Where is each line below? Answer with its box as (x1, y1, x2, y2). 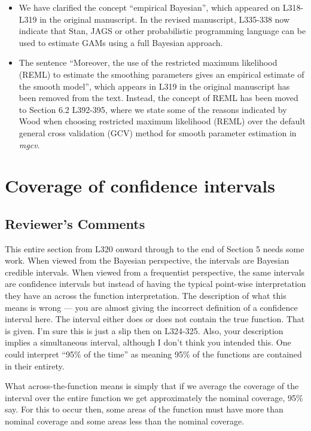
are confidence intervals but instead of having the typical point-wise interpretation (5, 277, 306, 290)
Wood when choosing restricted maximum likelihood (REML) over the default (19, 115, 306, 127)
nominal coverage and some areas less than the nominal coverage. (5, 415, 245, 427)
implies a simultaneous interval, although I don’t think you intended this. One (5, 336, 291, 349)
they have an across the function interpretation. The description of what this (5, 289, 286, 302)
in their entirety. (5, 359, 65, 372)
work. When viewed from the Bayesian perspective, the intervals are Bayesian (5, 254, 289, 267)
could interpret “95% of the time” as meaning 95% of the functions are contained (5, 348, 302, 360)
